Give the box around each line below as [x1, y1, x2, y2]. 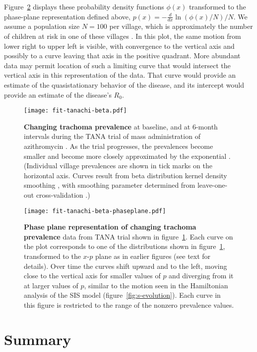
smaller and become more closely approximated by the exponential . [24, 150, 231, 161]
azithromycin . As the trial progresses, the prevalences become [24, 141, 213, 151]
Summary [4, 329, 71, 349]
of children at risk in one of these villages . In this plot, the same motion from [4, 31, 241, 41]
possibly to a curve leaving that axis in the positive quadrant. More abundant [4, 50, 241, 61]
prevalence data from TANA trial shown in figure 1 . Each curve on [24, 231, 233, 241]
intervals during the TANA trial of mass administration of [24, 131, 200, 141]
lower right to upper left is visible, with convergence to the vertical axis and [4, 40, 235, 51]
